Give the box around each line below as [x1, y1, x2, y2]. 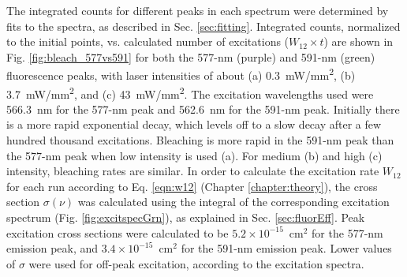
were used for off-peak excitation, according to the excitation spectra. [28, 255, 364, 271]
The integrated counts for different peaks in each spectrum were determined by [6, 2, 389, 18]
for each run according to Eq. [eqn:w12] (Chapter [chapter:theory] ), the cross [6, 178, 378, 194]
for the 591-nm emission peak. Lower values [181, 240, 392, 256]
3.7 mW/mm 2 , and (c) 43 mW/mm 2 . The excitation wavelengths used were [6, 83, 374, 102]
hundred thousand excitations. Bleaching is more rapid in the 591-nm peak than [6, 132, 394, 148]
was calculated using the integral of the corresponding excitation [77, 193, 390, 210]
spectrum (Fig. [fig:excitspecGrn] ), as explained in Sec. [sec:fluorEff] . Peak [6, 209, 365, 226]
